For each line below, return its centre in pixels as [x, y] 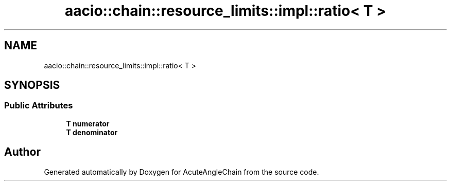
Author [22, 152]
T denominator [92, 132]
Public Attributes [39, 106]
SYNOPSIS [32, 85]
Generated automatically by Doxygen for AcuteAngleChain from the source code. [181, 172]
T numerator [88, 123]
